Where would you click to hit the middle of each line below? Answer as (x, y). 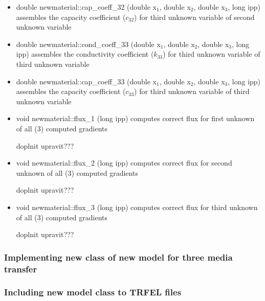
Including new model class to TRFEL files (93, 292)
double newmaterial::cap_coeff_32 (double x (86, 7)
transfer (21, 269)
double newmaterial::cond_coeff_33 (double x (88, 44)
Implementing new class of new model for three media (118, 257)
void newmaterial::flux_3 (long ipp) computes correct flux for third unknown (137, 207)
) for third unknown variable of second (194, 17)
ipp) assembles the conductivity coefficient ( (85, 54)
